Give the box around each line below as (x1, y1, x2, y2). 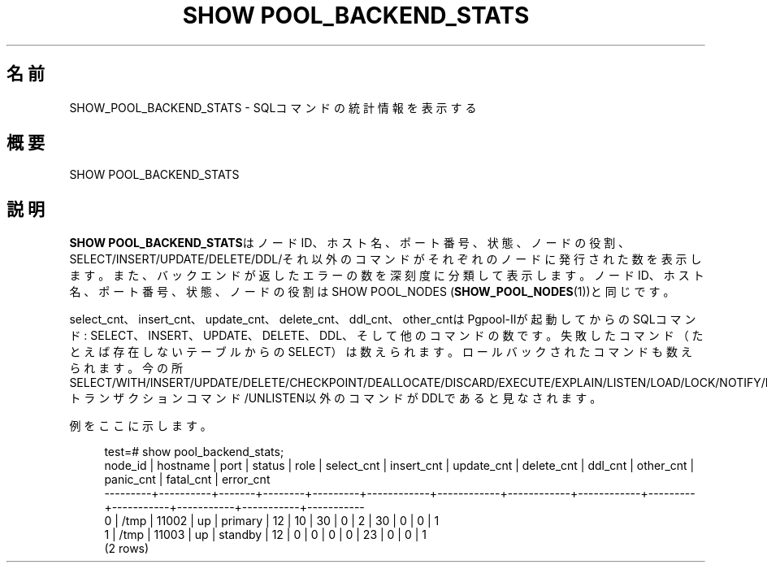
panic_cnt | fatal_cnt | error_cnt (104, 472, 271, 487)
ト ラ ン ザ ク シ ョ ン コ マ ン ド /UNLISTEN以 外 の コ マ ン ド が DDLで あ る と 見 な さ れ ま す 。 (69, 391, 602, 406)
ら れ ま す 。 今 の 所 (69, 361, 183, 376)
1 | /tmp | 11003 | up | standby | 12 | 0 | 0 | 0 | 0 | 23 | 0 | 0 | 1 (104, 528, 427, 542)
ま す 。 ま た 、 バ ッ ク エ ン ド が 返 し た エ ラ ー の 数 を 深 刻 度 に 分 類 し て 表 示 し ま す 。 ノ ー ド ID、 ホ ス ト (69, 268, 704, 283)
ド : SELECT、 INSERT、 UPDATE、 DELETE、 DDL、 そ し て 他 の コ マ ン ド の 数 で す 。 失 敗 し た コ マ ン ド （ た (69, 328, 704, 343)
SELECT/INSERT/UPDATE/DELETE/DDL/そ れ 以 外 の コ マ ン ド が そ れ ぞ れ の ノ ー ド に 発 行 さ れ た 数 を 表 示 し (69, 252, 702, 267)
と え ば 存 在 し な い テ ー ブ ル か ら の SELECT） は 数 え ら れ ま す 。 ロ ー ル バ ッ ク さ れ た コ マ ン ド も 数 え (69, 345, 692, 359)
